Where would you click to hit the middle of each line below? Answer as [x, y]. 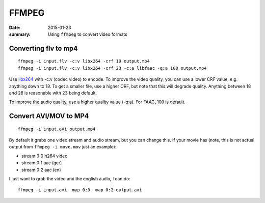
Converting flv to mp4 [43, 48]
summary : [20, 34]
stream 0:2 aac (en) [41, 170]
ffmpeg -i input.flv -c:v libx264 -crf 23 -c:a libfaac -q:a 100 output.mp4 [112, 68]
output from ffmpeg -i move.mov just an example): [63, 147]
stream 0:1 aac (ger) [42, 163]
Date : [15, 28]
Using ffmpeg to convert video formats [88, 34]
